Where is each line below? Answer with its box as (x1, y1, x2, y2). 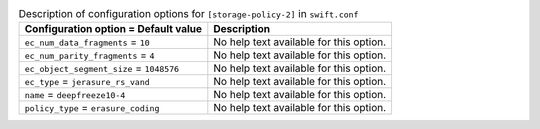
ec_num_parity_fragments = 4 (24, 48, 155, 62)
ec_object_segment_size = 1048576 (24, 61, 180, 75)
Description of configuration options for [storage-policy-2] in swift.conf (18, 7, 359, 21)
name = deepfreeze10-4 (24, 88, 126, 102)
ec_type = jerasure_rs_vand (24, 75, 150, 89)
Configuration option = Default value (24, 22, 203, 36)
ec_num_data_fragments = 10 (24, 35, 150, 49)
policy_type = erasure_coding (24, 101, 160, 115)
